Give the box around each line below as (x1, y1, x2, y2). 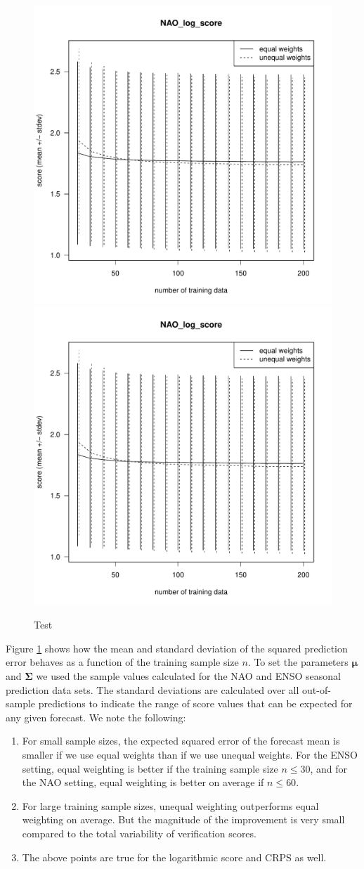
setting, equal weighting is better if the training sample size (22, 761, 278, 775)
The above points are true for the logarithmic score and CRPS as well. (22, 849, 327, 864)
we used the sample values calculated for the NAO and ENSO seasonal (36, 668, 341, 683)
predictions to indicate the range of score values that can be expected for (38, 696, 353, 711)
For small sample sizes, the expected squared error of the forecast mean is (22, 733, 340, 748)
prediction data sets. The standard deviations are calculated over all (6, 682, 299, 697)
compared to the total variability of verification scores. (22, 825, 256, 840)
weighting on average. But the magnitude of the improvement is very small (22, 812, 345, 827)
